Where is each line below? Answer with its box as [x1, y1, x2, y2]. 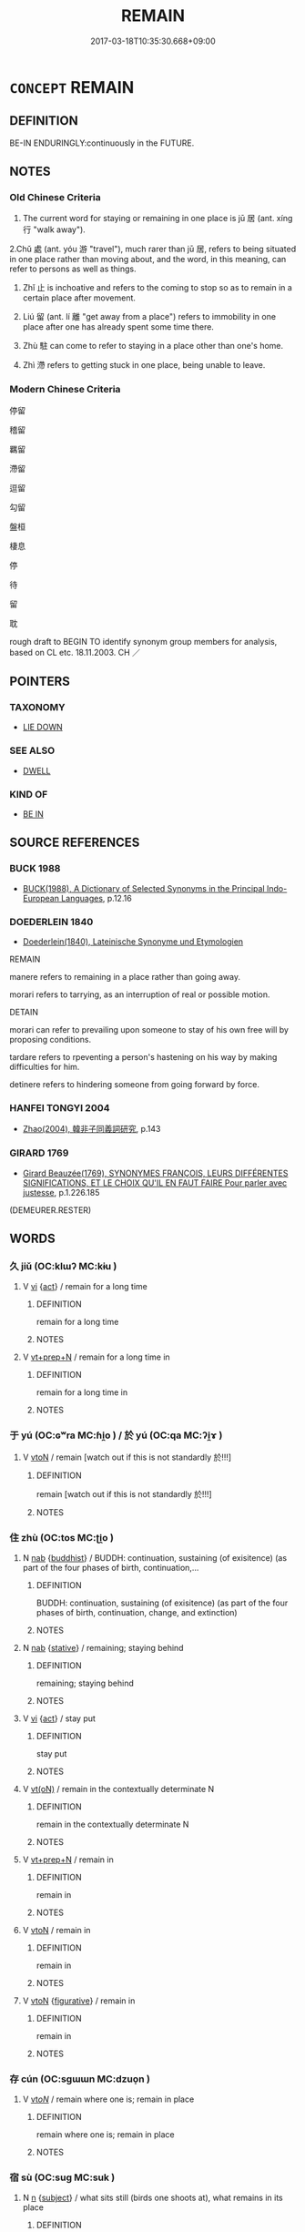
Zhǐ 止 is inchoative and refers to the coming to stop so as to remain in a [22, 282, 293, 293]
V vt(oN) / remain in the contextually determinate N [22, 1783, 215, 1794]
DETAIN [9, 1007, 39, 1017]
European [22, 892, 59, 903]
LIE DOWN [22, 721, 63, 733]
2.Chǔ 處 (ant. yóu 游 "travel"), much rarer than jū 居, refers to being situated [9, 243, 297, 255]
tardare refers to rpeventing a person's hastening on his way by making [9, 1052, 278, 1062]
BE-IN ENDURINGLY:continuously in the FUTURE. [9, 138, 195, 148]
